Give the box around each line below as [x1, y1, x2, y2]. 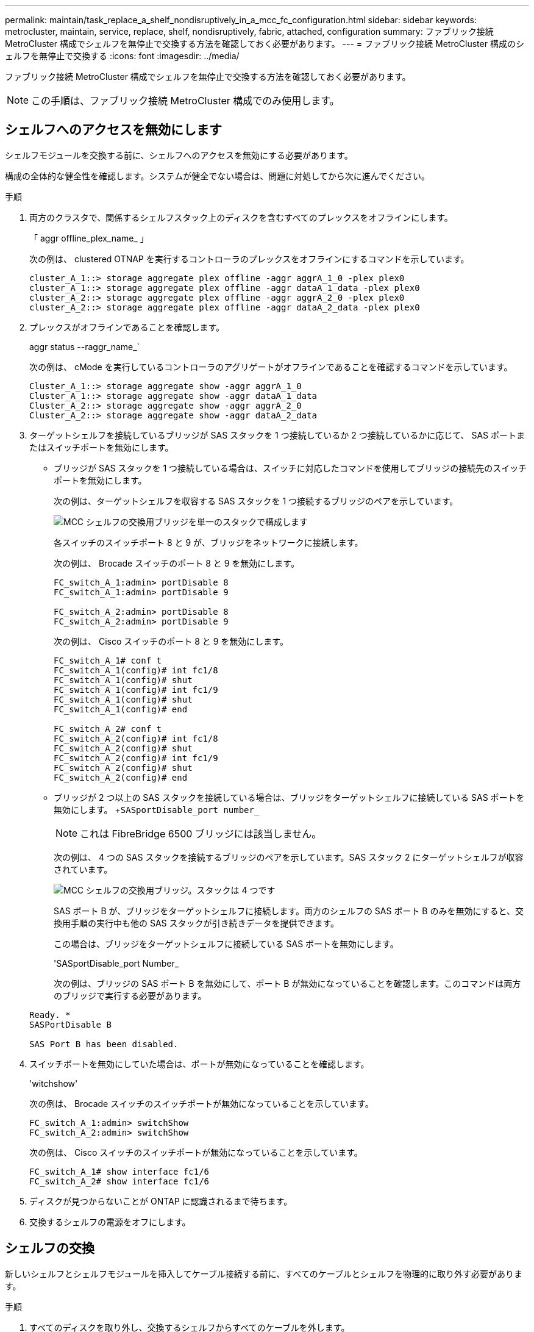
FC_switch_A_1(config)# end [54, 704, 188, 714]
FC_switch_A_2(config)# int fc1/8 [54, 733, 218, 743]
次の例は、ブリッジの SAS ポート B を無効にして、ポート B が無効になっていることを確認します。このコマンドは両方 [54, 978, 521, 989]
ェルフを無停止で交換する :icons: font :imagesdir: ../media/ [5, 51, 240, 61]
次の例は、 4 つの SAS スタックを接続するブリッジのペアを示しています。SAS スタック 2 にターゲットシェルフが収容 [54, 851, 524, 862]
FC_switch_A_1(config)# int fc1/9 [54, 684, 218, 695]
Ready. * [29, 1009, 71, 1020]
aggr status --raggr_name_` [29, 341, 140, 352]
